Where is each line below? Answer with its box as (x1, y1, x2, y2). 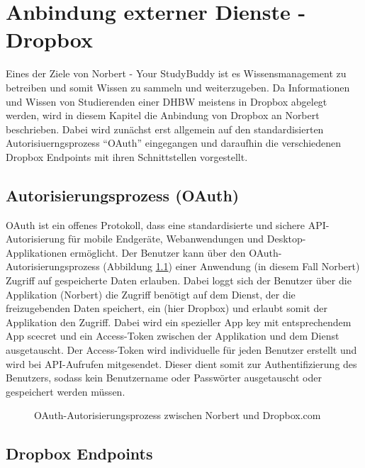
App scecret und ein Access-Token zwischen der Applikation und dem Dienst (6, 328, 339, 343)
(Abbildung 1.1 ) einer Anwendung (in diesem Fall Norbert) (103, 259, 360, 274)
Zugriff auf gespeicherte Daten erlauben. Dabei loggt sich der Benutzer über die (6, 273, 352, 288)
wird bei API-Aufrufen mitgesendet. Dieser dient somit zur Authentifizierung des (6, 356, 357, 371)
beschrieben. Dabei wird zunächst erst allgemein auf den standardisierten (6, 121, 324, 136)
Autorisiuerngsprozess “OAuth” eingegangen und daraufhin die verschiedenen (6, 135, 342, 150)
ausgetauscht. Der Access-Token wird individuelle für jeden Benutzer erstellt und (6, 342, 357, 357)
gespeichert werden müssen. (6, 384, 125, 399)
